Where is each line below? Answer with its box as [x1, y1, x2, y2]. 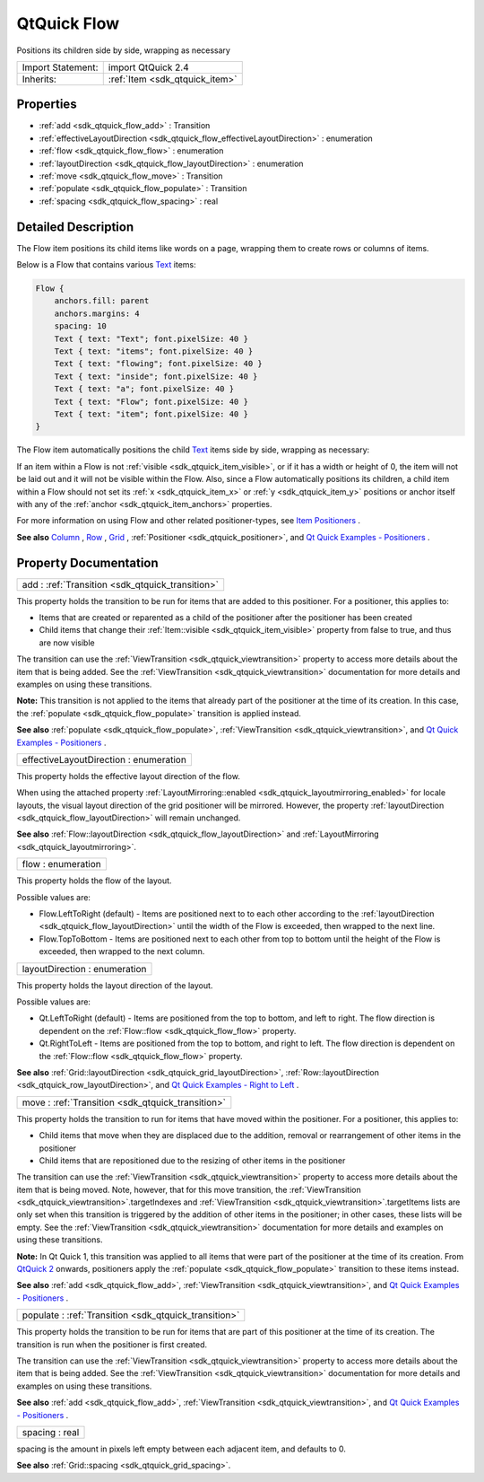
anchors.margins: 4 [54, 308, 141, 319]
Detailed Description [16, 219, 134, 234]
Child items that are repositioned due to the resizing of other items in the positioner [39, 1154, 346, 1166]
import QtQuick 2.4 [108, 61, 189, 74]
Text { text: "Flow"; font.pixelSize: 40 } [54, 396, 248, 407]
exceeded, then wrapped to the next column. [39, 946, 205, 957]
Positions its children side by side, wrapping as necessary [16, 45, 230, 56]
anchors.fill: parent [54, 296, 150, 306]
